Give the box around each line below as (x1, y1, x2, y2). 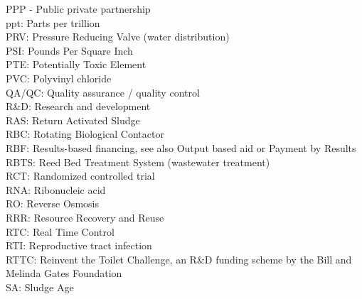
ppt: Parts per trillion (6, 15, 100, 30)
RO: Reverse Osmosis (6, 196, 99, 211)
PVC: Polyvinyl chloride (6, 70, 112, 85)
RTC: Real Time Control (6, 224, 115, 239)
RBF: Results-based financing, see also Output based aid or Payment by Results (6, 140, 356, 155)
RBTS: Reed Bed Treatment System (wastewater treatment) (6, 154, 270, 169)
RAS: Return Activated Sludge (6, 112, 140, 127)
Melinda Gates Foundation (6, 266, 122, 281)
